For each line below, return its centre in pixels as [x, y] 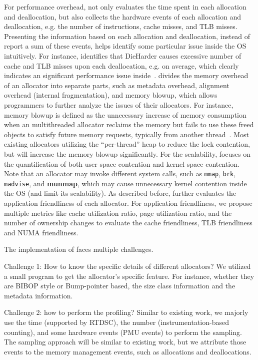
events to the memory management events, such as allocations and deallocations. [128, 351]
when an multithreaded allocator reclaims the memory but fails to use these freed [129, 124]
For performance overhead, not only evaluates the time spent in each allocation [125, 7]
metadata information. [38, 295]
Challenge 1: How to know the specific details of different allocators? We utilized [127, 266]
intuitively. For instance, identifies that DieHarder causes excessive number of [123, 55]
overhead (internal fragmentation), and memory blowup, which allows [111, 95]
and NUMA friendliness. [41, 232]
